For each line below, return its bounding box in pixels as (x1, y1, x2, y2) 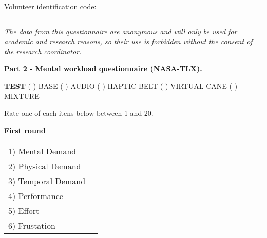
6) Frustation (8, 220, 55, 232)
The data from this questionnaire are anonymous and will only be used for (4, 26, 237, 36)
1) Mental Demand (8, 145, 77, 157)
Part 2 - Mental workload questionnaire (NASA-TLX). (4, 63, 202, 74)
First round (4, 125, 46, 135)
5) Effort (8, 205, 40, 217)
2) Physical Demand (8, 160, 81, 172)
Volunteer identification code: (4, 1, 97, 11)
